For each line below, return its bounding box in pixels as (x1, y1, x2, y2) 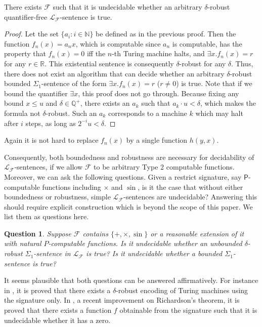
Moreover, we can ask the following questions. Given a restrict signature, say (4, 171, 242, 182)
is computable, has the (172, 38, 242, 49)
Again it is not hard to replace (4, 135, 99, 145)
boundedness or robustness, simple (4, 191, 111, 202)
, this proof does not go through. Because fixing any (78, 88, 239, 98)
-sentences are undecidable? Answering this (123, 191, 257, 202)
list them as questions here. (4, 211, 89, 222)
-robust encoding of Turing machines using (116, 284, 248, 295)
